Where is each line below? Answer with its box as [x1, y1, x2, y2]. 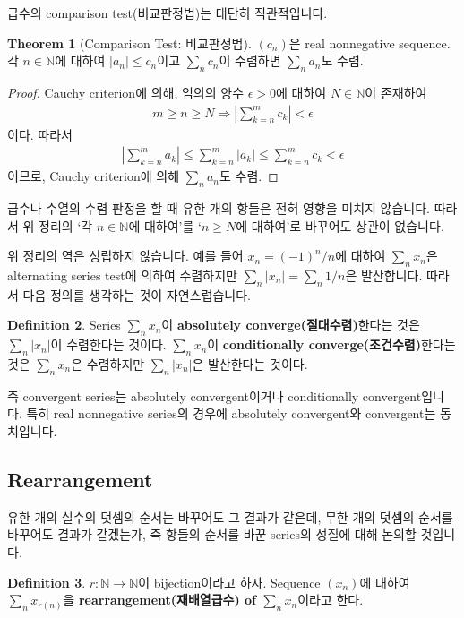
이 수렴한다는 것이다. [50, 335, 167, 354]
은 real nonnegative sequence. [288, 33, 451, 52]
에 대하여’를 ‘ [128, 216, 202, 235]
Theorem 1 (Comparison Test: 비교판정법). [7, 33, 252, 52]
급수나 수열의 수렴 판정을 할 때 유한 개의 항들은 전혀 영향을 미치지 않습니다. [7, 199, 430, 218]
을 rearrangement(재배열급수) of [63, 590, 257, 609]
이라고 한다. [297, 590, 364, 609]
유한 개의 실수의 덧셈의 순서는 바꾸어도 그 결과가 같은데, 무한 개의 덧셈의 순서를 [7, 507, 453, 526]
